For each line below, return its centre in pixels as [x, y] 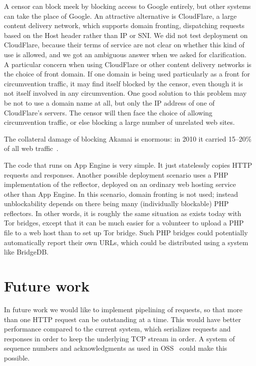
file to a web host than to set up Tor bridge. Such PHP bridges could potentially [126, 233]
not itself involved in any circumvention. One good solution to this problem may [125, 93]
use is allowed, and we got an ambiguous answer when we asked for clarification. [125, 54]
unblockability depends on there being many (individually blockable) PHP [116, 203]
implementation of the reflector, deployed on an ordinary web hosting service [120, 184]
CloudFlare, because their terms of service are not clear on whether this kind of [124, 45]
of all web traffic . [31, 148]
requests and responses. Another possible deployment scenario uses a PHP [116, 174]
